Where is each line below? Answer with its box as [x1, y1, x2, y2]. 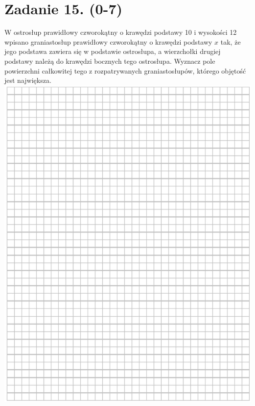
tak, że [220, 36, 241, 47]
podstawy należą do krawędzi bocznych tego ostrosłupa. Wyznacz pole [4, 55, 215, 66]
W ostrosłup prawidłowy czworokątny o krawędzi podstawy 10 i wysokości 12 [4, 27, 237, 37]
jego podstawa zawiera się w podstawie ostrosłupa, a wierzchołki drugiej [4, 46, 221, 56]
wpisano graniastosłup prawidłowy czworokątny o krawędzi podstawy [4, 36, 212, 47]
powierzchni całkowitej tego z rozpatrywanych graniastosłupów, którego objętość [4, 65, 246, 76]
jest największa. [4, 75, 51, 85]
